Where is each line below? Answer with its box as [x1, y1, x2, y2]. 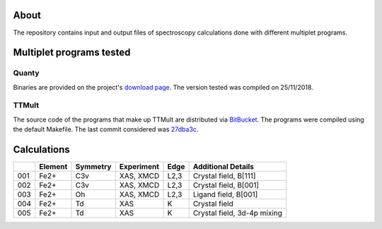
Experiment [119, 162, 159, 172]
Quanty [13, 68, 40, 78]
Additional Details [192, 162, 255, 172]
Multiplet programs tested [13, 47, 131, 59]
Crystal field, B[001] [192, 180, 260, 190]
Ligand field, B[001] [192, 189, 258, 199]
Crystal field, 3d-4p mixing [192, 209, 283, 218]
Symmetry [75, 162, 112, 172]
